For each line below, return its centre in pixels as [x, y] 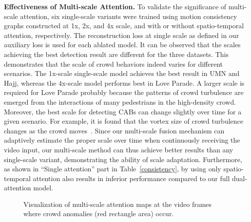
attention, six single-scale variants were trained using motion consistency [129, 16]
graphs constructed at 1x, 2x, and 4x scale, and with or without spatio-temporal [124, 26]
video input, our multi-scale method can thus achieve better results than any [119, 149]
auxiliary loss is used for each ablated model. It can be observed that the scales [122, 45]
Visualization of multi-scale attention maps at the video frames [118, 204]
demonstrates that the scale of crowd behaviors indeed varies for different [113, 64]
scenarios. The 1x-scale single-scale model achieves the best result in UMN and [122, 73]
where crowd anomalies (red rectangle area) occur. [99, 213]
